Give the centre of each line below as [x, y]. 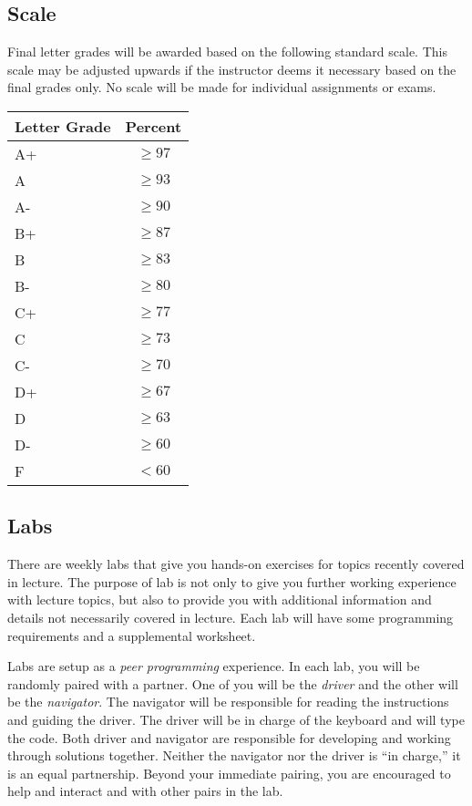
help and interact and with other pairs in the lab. [145, 791]
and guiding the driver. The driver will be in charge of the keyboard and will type [236, 719]
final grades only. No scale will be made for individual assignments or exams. [222, 87]
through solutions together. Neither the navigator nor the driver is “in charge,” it [234, 755]
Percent [154, 126]
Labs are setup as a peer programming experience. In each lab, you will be [214, 666]
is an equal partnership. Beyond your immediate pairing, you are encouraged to [229, 773]
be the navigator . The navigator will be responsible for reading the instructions [228, 702]
